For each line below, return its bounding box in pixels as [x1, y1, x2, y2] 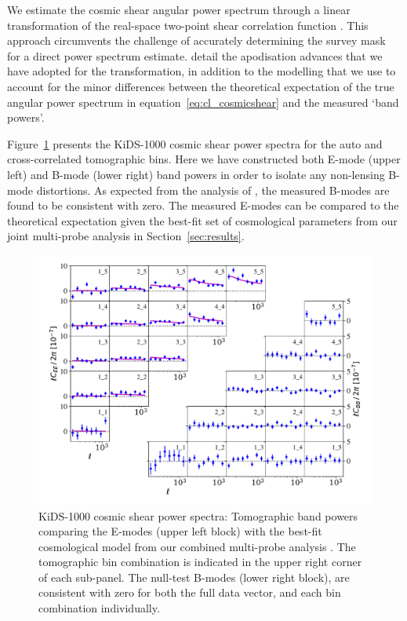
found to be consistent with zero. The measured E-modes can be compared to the [7, 197, 399, 214]
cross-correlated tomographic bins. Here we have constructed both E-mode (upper [7, 151, 401, 167]
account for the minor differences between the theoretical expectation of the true [7, 78, 394, 94]
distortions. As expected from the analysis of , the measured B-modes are [36, 181, 390, 198]
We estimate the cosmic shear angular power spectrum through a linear [7, 2, 351, 17]
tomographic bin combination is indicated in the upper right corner [38, 553, 362, 570]
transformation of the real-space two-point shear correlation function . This [7, 16, 369, 33]
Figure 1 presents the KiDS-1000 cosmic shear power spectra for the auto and [7, 135, 383, 152]
